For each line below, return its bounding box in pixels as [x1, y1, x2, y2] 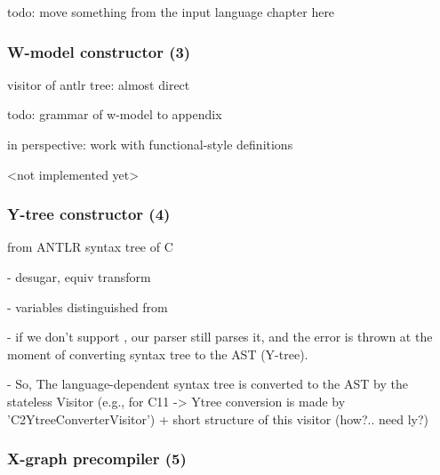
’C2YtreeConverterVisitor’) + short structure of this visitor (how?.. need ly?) [7, 409, 428, 428]
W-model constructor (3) [7, 40, 191, 62]
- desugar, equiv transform [7, 268, 151, 286]
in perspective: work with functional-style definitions [7, 135, 293, 153]
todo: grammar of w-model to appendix [7, 105, 222, 124]
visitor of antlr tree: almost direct [7, 75, 190, 93]
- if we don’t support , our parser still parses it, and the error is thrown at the [7, 327, 433, 346]
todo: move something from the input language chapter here [7, 3, 335, 20]
